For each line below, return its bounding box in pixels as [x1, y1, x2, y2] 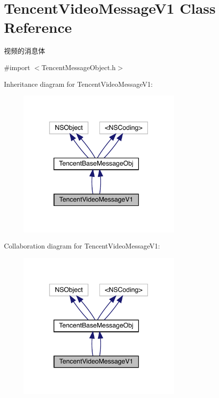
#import [4, 62, 30, 72]
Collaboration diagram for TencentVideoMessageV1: [4, 241, 160, 251]
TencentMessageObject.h [41, 62, 116, 72]
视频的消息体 [4, 46, 45, 56]
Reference [4, 17, 72, 37]
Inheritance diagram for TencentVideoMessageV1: [4, 78, 153, 89]
